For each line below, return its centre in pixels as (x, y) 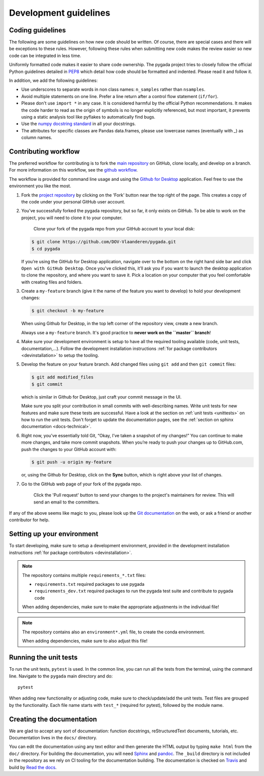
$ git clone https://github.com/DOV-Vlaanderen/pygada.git (104, 242)
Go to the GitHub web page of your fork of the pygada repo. (81, 484)
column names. (37, 138)
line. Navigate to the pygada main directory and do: (61, 676)
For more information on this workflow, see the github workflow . (73, 170)
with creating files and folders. (52, 282)
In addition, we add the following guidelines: (53, 80)
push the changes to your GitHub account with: (69, 449)
